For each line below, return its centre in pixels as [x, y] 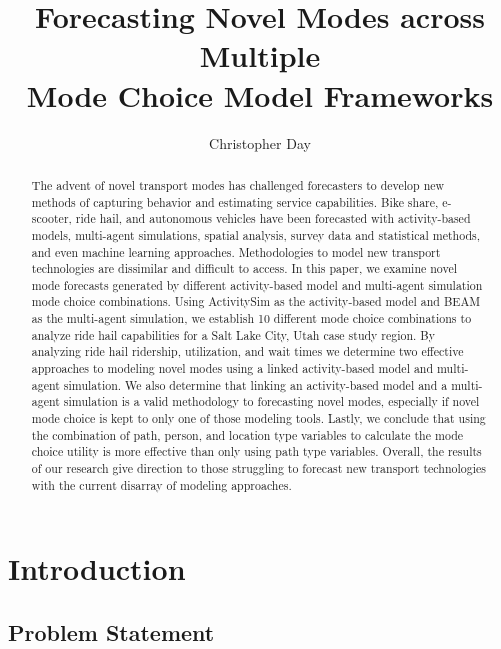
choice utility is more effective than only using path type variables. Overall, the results [256, 451]
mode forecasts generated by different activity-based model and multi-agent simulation [257, 284]
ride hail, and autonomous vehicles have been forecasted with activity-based [273, 218]
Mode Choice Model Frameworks [260, 94]
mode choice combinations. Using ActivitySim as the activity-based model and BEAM [256, 301]
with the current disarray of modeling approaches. [161, 484]
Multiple [260, 55]
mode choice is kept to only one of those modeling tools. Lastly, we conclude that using [258, 418]
